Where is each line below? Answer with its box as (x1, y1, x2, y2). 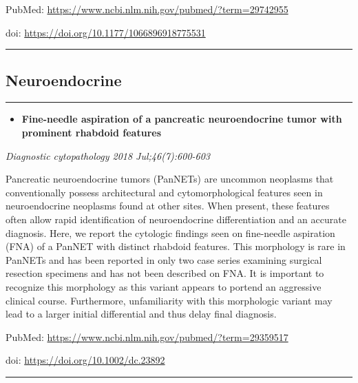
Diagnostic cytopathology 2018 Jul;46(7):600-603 (6, 148, 211, 163)
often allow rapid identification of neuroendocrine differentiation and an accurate (6, 211, 346, 226)
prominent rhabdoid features (21, 125, 162, 139)
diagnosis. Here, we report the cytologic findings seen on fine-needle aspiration (6, 225, 335, 240)
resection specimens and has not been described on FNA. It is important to (6, 266, 324, 280)
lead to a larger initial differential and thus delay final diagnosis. (6, 307, 277, 321)
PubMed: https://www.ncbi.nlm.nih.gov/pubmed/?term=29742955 (6, 2, 288, 16)
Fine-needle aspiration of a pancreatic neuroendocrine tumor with (21, 112, 342, 126)
